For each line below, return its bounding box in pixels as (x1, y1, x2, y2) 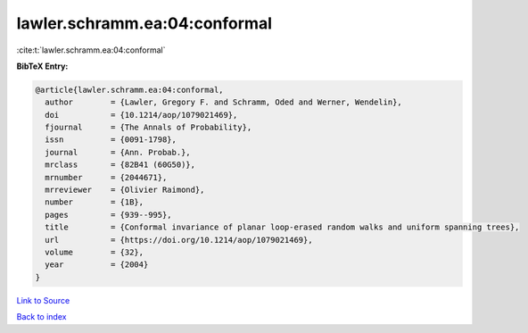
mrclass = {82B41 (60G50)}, (45, 160, 196, 170)
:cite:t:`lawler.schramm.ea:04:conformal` (16, 45, 166, 55)
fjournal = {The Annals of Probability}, (45, 122, 252, 133)
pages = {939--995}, (45, 210, 173, 220)
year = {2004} (45, 260, 149, 270)
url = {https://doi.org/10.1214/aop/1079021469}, (45, 235, 313, 245)
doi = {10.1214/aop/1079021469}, (45, 110, 238, 120)
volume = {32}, (45, 247, 144, 257)
